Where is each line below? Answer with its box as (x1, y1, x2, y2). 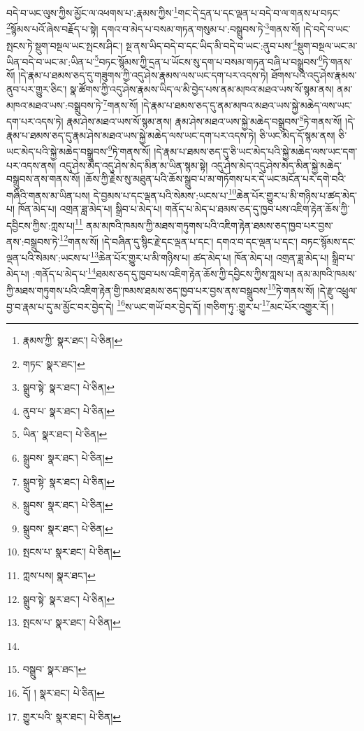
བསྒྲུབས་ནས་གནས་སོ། (6, 171, 80, 186)
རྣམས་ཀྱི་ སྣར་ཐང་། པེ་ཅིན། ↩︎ (22, 333, 123, 348)
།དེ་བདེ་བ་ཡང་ (303, 21, 351, 36)
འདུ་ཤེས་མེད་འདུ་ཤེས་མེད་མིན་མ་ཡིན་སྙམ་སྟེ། (59, 157, 208, 172)
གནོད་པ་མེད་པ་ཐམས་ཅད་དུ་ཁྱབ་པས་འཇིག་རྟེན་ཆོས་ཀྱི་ (165, 201, 350, 215)
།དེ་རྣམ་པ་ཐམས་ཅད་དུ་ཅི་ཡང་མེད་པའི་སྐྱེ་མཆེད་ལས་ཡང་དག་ (154, 143, 358, 158)
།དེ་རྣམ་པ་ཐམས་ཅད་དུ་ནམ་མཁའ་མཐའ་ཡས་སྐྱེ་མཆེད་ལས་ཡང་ (141, 97, 352, 112)
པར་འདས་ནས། (6, 157, 57, 172)
